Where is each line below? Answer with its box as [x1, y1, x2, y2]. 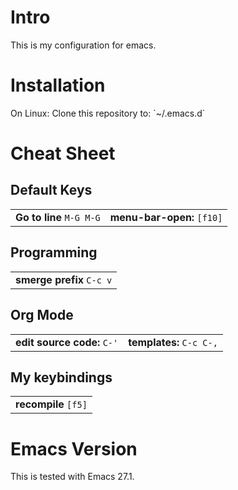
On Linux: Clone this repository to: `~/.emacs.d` [10, 107, 206, 119]
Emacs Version [10, 437, 138, 460]
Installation [10, 74, 106, 97]
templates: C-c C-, [128, 335, 218, 349]
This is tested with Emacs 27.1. [10, 471, 135, 483]
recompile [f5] [15, 397, 88, 411]
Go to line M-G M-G [15, 210, 101, 224]
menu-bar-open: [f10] [109, 210, 223, 224]
